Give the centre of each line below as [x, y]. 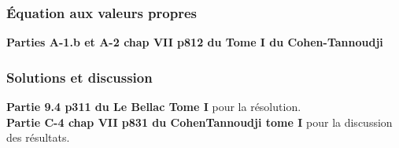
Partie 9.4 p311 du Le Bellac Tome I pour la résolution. [154, 107]
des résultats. [38, 137]
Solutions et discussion [79, 77]
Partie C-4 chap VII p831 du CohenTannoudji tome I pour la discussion [199, 122]
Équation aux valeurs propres [102, 12]
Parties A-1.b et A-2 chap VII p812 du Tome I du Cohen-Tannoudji [195, 42]
